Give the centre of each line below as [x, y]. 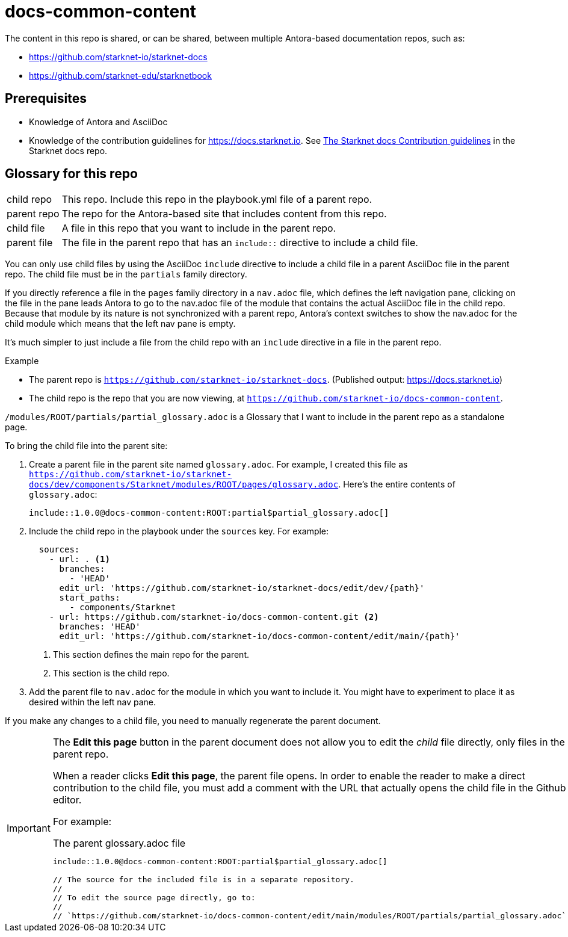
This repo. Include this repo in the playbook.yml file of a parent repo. [217, 199]
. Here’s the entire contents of [397, 484]
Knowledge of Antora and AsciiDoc [98, 122]
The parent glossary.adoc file [119, 843]
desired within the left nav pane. [93, 702]
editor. [67, 800]
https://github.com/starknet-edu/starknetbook [120, 75]
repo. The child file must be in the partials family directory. [126, 274]
